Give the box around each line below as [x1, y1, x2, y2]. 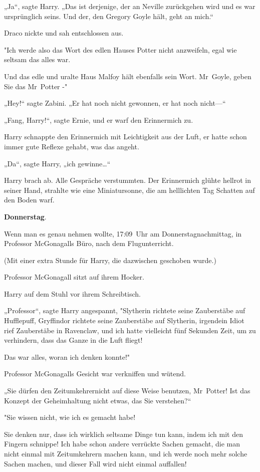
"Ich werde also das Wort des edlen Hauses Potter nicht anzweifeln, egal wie [4, 44, 237, 55]
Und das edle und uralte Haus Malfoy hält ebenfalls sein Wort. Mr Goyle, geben [4, 71, 251, 81]
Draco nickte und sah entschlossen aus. [4, 28, 124, 38]
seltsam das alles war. [4, 54, 71, 65]
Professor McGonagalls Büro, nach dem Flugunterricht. [4, 238, 174, 249]
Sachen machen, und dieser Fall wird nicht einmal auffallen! [4, 458, 187, 468]
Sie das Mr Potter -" [4, 81, 68, 91]
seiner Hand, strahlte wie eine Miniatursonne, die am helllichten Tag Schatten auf [4, 184, 255, 195]
